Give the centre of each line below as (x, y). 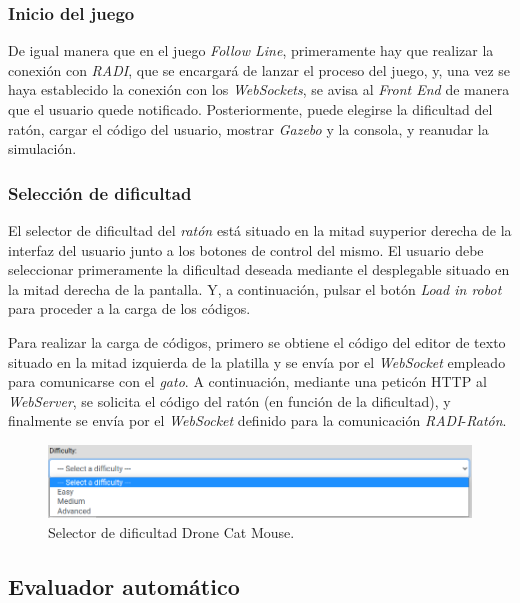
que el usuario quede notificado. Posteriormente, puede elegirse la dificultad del (250, 109)
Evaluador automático (124, 585)
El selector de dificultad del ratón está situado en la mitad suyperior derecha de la (260, 230)
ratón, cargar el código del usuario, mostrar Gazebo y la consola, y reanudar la (248, 128)
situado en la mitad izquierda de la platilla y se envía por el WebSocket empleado (257, 361)
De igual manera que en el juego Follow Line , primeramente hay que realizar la (251, 50)
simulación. (42, 148)
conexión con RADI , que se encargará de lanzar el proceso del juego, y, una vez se (259, 69)
